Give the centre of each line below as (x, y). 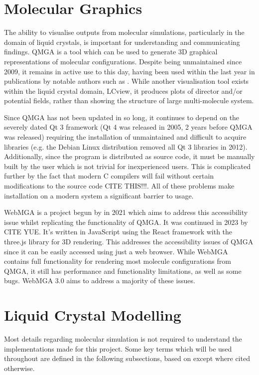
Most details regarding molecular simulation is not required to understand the (123, 339)
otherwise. (19, 368)
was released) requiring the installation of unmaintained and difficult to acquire (125, 137)
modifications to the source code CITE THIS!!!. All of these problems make (119, 186)
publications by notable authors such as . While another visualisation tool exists (127, 81)
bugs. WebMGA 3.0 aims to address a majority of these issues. (100, 281)
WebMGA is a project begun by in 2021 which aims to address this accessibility (126, 212)
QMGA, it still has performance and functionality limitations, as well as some (123, 271)
